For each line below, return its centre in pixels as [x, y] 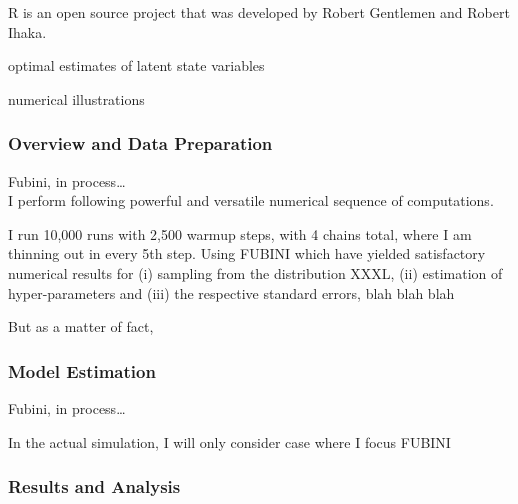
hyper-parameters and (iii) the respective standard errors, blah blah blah [231, 292]
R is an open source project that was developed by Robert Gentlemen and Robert [259, 12]
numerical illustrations [76, 98]
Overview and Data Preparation [140, 143]
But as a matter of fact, [81, 326]
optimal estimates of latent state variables [136, 65]
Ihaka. [27, 31]
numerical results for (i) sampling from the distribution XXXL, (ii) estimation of [255, 272]
